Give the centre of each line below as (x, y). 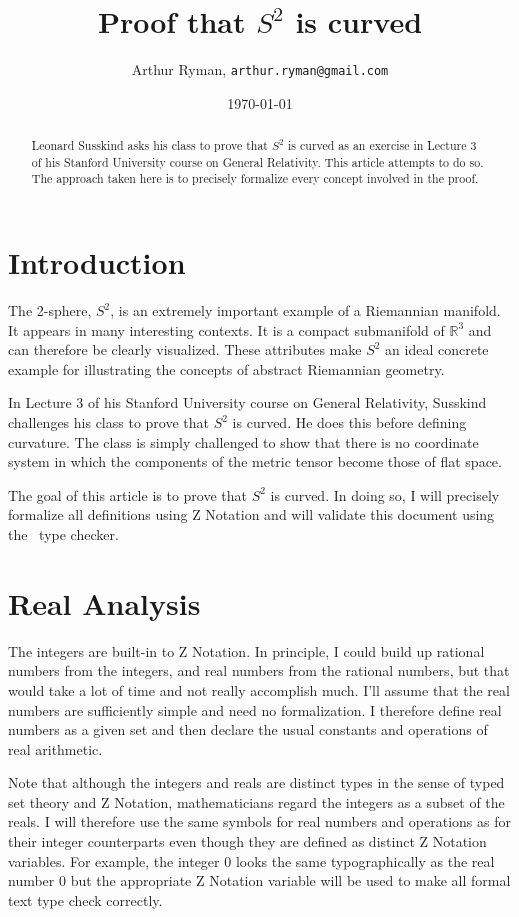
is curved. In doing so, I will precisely (385, 494)
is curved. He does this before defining (349, 422)
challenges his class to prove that (108, 422)
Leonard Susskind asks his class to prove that (149, 145)
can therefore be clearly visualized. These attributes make (185, 349)
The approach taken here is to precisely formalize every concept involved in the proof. (255, 178)
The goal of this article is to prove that (127, 494)
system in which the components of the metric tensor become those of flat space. (255, 461)
